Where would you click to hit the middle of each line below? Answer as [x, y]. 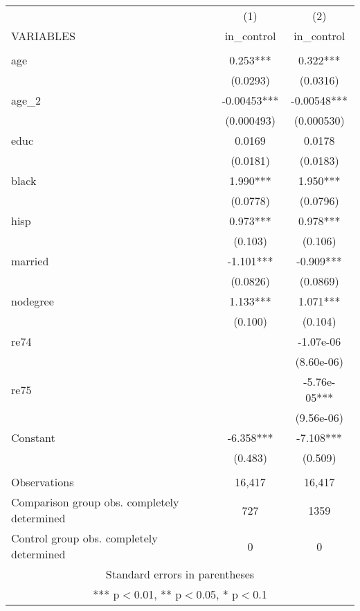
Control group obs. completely [84, 538]
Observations [43, 482]
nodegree [33, 301]
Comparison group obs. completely [95, 502]
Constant [33, 437]
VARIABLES [43, 36]
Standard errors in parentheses [180, 574]
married [30, 261]
